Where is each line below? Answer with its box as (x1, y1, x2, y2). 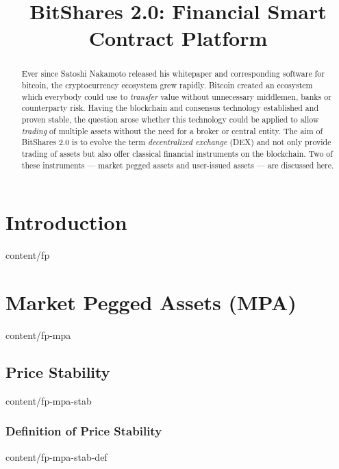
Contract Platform (88, 24, 268, 52)
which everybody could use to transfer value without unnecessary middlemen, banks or (21, 90, 331, 102)
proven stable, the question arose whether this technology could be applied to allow (21, 113, 319, 125)
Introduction (5, 208, 127, 236)
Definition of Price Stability (5, 422, 162, 440)
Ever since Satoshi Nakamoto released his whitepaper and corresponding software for (21, 68, 325, 79)
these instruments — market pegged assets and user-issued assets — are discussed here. (21, 159, 334, 170)
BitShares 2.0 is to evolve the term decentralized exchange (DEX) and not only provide (21, 136, 331, 148)
